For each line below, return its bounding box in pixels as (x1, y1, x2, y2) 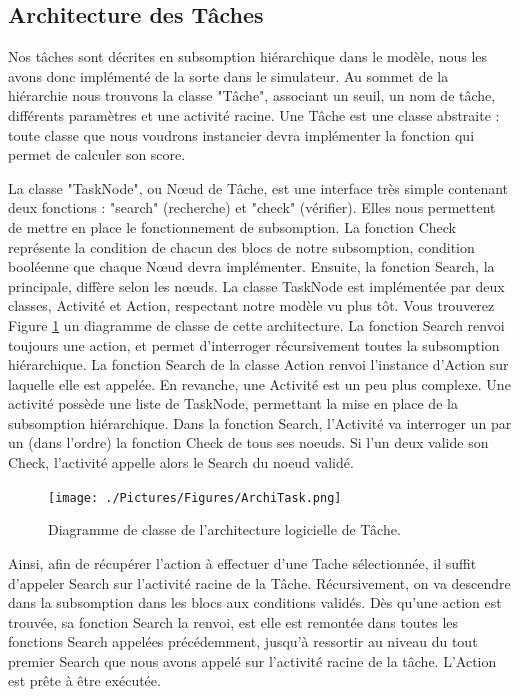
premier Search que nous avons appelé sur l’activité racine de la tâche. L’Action (8, 650, 497, 671)
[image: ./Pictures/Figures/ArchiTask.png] (48, 490, 342, 505)
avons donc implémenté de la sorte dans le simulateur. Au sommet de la (8, 65, 449, 86)
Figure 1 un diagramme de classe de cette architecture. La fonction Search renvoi (8, 314, 505, 335)
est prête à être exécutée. (8, 670, 161, 691)
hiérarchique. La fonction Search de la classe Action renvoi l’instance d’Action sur (8, 354, 509, 375)
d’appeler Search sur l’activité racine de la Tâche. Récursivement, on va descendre (8, 572, 511, 593)
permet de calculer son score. (8, 144, 186, 165)
